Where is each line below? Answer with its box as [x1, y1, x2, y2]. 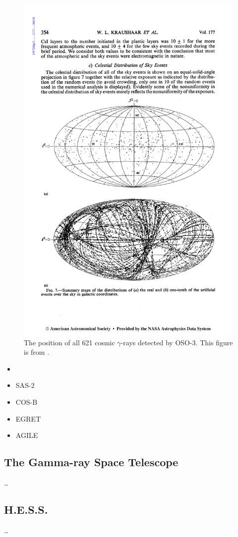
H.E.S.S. [4, 501, 48, 517]
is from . [24, 347, 50, 357]
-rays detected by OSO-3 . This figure [120, 337, 233, 347]
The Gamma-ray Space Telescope [4, 454, 178, 470]
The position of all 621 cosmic [24, 337, 115, 347]
